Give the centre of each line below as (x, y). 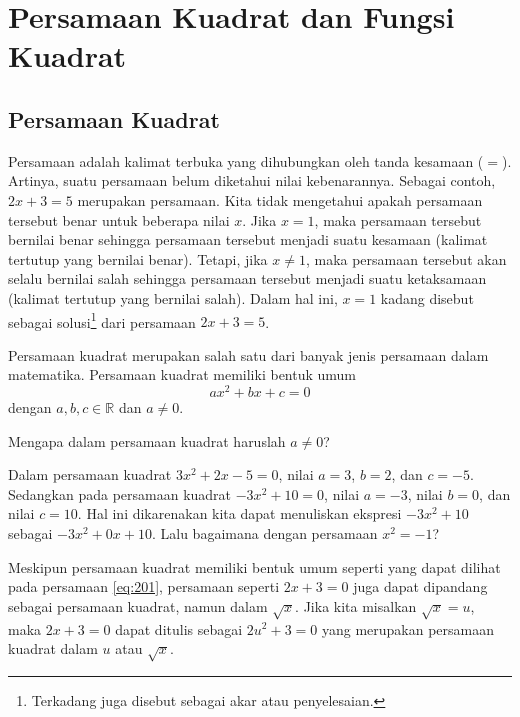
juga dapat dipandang (420, 586)
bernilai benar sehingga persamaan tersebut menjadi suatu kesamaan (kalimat (248, 239)
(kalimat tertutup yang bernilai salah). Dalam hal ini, (173, 297)
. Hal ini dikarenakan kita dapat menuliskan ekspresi (239, 513)
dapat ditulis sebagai (179, 628)
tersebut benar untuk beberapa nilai (119, 219)
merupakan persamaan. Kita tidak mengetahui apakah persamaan (280, 199)
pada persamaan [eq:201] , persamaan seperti (144, 586)
